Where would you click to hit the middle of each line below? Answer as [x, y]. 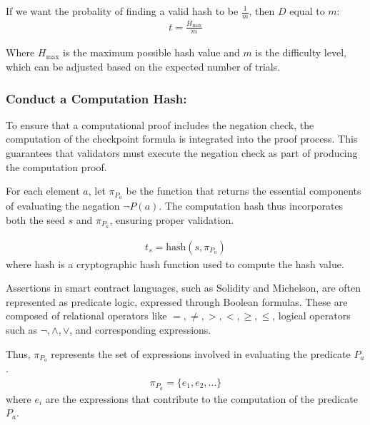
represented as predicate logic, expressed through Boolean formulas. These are [177, 301]
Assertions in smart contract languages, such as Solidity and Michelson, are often [183, 288]
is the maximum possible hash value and [151, 52]
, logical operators [311, 316]
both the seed [35, 219]
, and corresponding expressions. [140, 329]
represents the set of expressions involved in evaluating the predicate [201, 353]
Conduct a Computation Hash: [96, 98]
